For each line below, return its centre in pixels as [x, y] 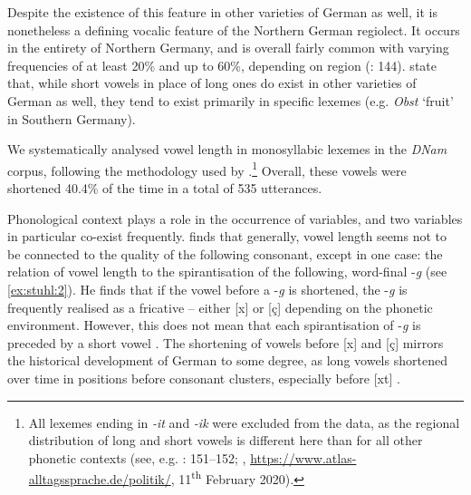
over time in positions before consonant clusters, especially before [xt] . [204, 378]
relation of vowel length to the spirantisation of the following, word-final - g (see [227, 272]
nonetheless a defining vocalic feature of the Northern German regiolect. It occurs [234, 29]
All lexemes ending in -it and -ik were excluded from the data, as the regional [244, 422]
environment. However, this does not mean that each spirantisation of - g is [214, 325]
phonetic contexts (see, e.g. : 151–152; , [137, 457]
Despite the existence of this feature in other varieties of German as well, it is [222, 12]
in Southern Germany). [72, 118]
